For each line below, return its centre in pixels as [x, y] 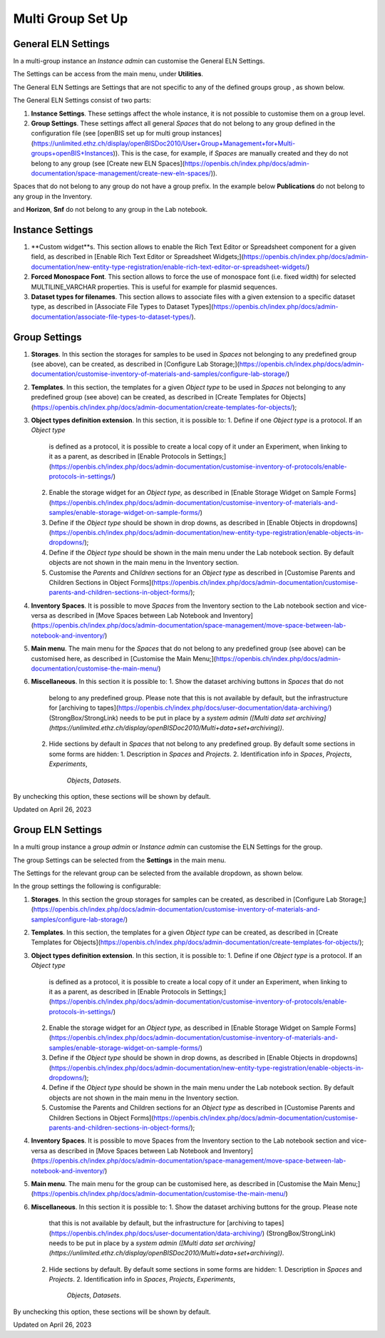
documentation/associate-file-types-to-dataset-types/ [111, 317]
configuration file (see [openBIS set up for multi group [110, 133]
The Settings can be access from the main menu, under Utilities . [108, 74]
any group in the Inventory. [53, 196]
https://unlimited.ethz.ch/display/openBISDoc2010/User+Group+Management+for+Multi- [164, 143]
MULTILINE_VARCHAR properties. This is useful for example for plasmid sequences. [154, 287]
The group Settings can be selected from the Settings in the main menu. [120, 860]
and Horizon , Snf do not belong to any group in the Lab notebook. [111, 210]
